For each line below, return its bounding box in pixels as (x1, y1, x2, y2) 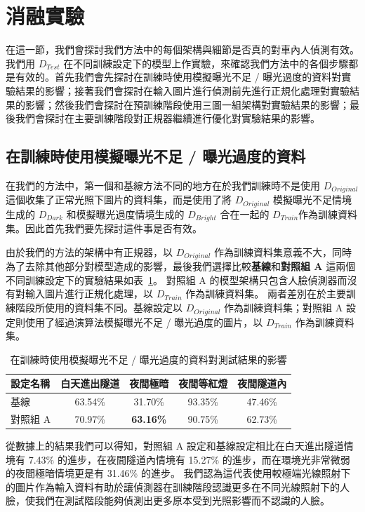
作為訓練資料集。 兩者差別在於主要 (185, 286, 346, 301)
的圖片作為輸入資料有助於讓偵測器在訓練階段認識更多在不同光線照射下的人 (6, 479, 350, 494)
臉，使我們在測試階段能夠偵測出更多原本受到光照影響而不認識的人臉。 (6, 493, 330, 508)
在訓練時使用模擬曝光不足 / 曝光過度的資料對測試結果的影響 (10, 351, 287, 366)
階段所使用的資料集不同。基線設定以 (15, 300, 182, 315)
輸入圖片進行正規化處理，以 (25, 286, 153, 301)
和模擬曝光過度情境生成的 (66, 206, 185, 221)
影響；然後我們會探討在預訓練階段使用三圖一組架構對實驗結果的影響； (25, 97, 350, 112)
